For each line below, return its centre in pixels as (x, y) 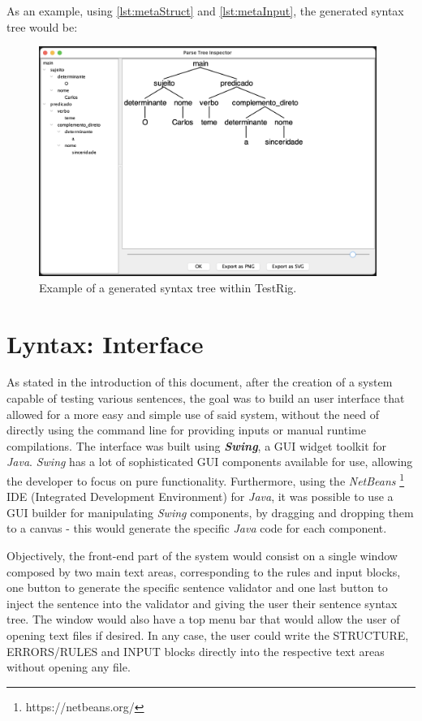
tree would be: (42, 26)
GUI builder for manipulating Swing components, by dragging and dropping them (210, 512)
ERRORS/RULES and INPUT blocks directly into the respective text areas (196, 651)
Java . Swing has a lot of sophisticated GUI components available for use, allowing (210, 462)
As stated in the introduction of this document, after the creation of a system (200, 382)
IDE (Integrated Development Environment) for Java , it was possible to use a (200, 496)
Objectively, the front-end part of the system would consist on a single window (202, 556)
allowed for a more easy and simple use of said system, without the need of (193, 414)
